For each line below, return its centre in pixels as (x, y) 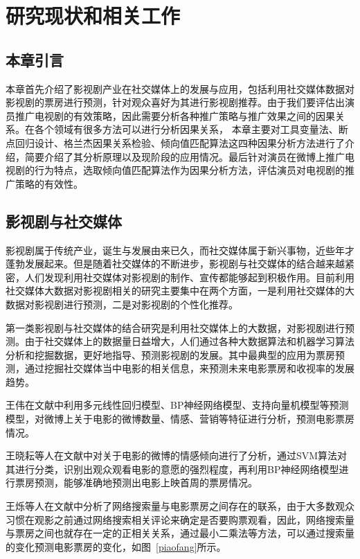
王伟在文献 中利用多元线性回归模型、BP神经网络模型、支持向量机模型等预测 (177, 405)
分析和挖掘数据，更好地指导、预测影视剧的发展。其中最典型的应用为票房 (170, 354)
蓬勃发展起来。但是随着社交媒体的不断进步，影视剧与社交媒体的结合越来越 (175, 264)
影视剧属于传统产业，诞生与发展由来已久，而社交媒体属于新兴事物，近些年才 (180, 250)
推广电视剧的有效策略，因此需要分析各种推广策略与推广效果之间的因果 (175, 115)
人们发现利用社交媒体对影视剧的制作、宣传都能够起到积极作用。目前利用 (189, 277)
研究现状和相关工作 (93, 16)
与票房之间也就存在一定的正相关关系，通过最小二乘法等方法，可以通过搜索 (175, 533)
